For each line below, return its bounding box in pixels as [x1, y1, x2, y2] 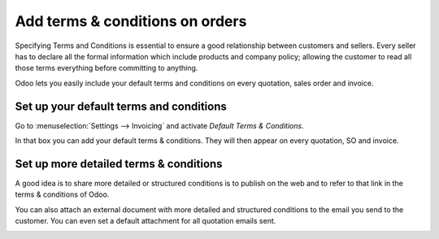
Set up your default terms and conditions [15, 99, 227, 113]
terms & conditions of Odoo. [15, 189, 110, 199]
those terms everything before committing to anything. [15, 63, 198, 73]
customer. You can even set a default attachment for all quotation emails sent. [15, 216, 276, 226]
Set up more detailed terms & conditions [15, 157, 223, 171]
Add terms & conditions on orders [15, 12, 247, 30]
